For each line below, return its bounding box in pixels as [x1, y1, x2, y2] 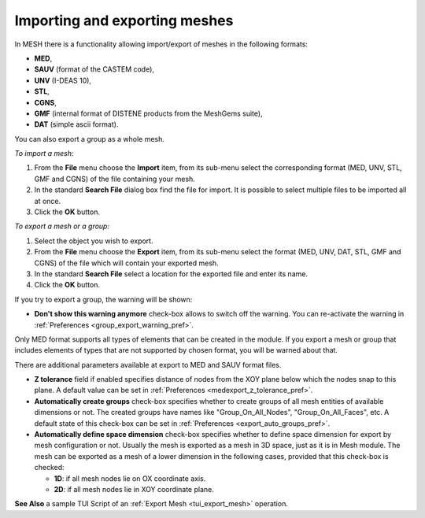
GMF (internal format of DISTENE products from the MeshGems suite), [34, 109, 263, 118]
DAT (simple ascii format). [34, 120, 119, 129]
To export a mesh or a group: [14, 221, 110, 231]
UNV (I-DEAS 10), [34, 76, 92, 85]
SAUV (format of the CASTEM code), [34, 65, 155, 74]
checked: [34, 463, 65, 472]
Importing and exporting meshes [14, 12, 234, 29]
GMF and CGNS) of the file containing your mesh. [34, 174, 196, 183]
